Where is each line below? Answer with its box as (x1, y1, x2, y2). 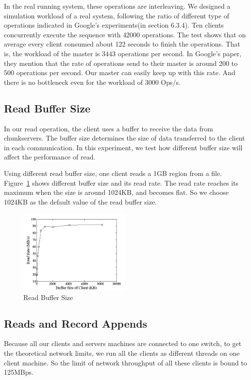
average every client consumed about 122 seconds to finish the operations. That (4, 39, 240, 49)
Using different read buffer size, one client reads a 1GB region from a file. (4, 168, 222, 178)
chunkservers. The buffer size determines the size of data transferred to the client (4, 133, 245, 143)
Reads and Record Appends (4, 316, 148, 331)
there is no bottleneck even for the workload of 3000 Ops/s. (4, 77, 181, 87)
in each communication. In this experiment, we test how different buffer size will (4, 142, 243, 152)
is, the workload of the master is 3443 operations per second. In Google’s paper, (4, 48, 242, 58)
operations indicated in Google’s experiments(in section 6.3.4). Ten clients (4, 20, 224, 30)
